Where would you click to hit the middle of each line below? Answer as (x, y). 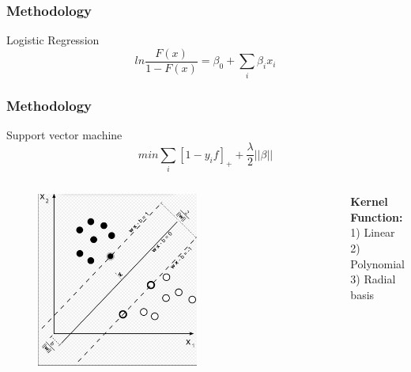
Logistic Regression (53, 40)
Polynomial (377, 263)
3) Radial (373, 279)
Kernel (369, 201)
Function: (377, 216)
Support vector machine (64, 134)
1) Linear (373, 232)
